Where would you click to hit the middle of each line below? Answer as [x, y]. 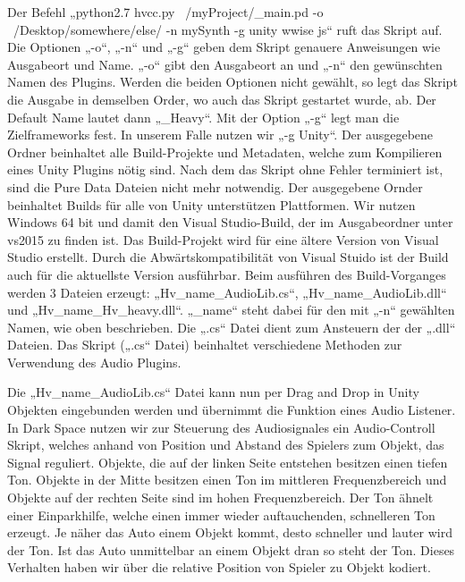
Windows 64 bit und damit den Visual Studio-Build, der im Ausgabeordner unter [230, 222]
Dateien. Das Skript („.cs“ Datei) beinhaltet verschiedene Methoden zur [205, 345]
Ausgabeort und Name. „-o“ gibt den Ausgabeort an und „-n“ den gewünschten [225, 64]
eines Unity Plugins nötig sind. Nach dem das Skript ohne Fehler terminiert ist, [225, 169]
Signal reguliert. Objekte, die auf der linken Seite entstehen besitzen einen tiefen [228, 462]
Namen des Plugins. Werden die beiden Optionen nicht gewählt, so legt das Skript [232, 82]
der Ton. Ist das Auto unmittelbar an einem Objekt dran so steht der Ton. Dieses [231, 549]
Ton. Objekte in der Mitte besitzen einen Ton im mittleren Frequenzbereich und [227, 480]
